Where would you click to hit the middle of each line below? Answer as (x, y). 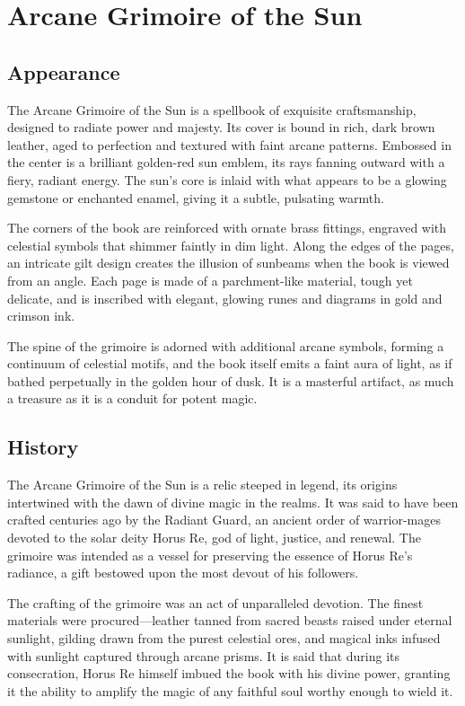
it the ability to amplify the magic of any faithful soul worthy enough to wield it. (230, 690)
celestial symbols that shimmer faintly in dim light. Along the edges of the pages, (231, 245)
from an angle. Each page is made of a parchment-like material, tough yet (210, 280)
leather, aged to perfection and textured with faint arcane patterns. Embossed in (229, 144)
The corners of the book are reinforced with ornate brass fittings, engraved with (227, 228)
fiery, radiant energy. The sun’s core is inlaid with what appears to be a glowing (227, 179)
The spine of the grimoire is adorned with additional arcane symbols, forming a (226, 345)
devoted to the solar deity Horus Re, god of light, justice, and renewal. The (214, 538)
